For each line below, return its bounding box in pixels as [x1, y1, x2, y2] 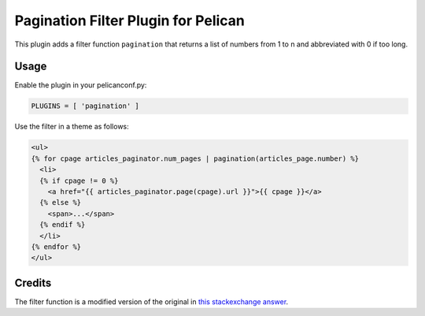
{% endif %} [39, 221, 86, 229]
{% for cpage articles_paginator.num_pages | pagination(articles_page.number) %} [31, 154, 360, 163]
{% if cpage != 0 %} [39, 176, 119, 185]
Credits [14, 276, 52, 289]
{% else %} [39, 198, 82, 207]
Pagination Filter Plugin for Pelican [14, 12, 246, 29]
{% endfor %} [31, 242, 82, 251]
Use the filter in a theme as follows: [14, 122, 129, 132]
